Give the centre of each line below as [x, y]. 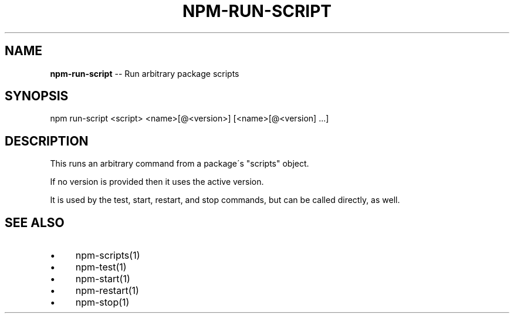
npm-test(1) [101, 267]
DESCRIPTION [47, 141]
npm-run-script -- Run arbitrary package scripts [145, 73]
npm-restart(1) [107, 291]
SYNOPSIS [37, 96]
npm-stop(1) [102, 302]
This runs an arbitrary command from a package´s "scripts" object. [180, 164]
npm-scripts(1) [108, 256]
